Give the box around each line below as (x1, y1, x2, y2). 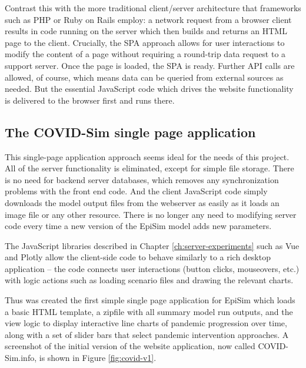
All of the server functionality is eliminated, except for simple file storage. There (5, 162, 294, 174)
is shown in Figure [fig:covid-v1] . (39, 352, 157, 364)
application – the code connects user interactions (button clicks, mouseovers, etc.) (5, 262, 300, 274)
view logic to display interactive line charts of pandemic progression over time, (5, 317, 287, 329)
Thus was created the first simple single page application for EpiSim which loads (5, 294, 295, 306)
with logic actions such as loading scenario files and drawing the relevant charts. (5, 274, 294, 286)
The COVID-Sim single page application (5, 122, 256, 141)
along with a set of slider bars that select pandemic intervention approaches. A (5, 328, 289, 340)
